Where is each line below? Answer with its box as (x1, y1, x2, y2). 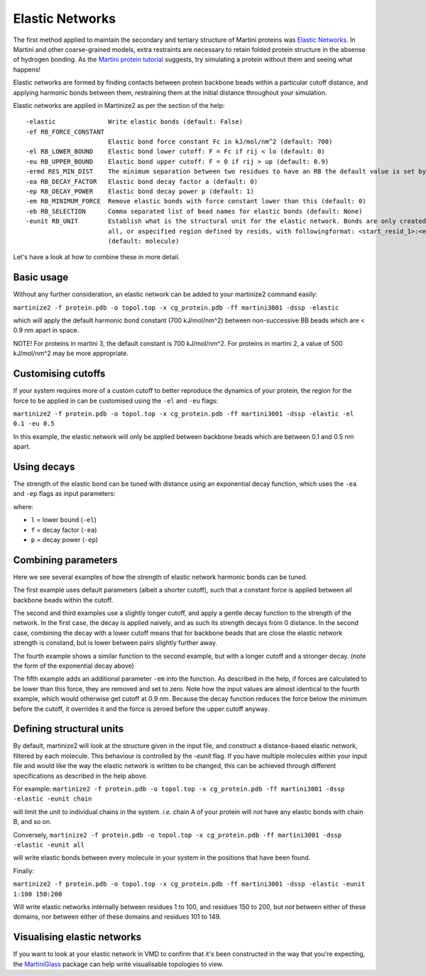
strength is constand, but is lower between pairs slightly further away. (13, 639, 218, 647)
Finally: (13, 867, 35, 875)
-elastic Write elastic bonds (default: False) (26, 118, 243, 126)
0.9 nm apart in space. (13, 326, 80, 335)
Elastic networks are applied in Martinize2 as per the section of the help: (13, 101, 225, 109)
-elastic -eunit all (13, 840, 85, 849)
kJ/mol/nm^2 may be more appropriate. (13, 349, 129, 358)
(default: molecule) (107, 237, 180, 245)
